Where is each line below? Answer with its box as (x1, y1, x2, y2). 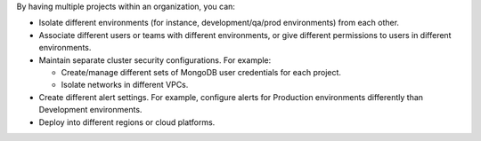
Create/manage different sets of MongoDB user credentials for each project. (61, 67, 342, 77)
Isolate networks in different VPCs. (61, 80, 189, 90)
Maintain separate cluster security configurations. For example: (38, 54, 272, 66)
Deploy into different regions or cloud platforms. (38, 116, 216, 128)
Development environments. (38, 105, 143, 115)
